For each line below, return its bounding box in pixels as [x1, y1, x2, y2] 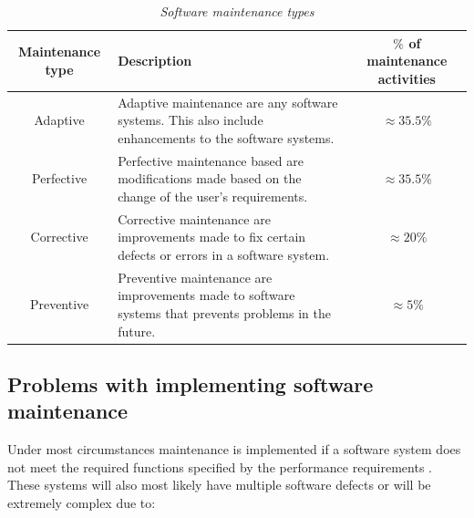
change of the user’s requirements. [118, 186, 308, 205]
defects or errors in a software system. [118, 244, 330, 264]
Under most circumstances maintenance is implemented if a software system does [7, 440, 461, 459]
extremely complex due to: [7, 492, 156, 512]
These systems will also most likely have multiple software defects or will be [7, 475, 431, 494]
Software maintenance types [160, 2, 314, 20]
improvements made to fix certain [118, 227, 306, 246]
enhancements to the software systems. [118, 128, 335, 147]
